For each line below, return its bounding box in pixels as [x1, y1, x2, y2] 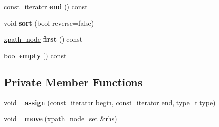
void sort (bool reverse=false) [4, 18, 94, 28]
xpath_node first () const [4, 34, 83, 44]
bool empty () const [4, 50, 66, 60]
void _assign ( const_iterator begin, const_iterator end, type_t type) [4, 97, 216, 107]
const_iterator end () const [4, 1, 88, 11]
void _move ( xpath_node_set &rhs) [4, 113, 117, 124]
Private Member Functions [4, 74, 143, 89]
